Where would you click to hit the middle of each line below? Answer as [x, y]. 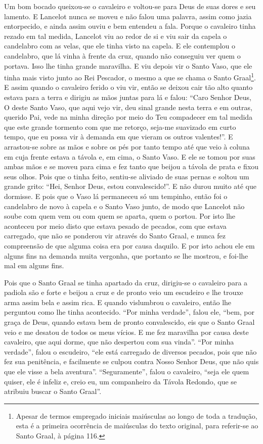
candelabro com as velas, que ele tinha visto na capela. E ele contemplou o [120, 46]
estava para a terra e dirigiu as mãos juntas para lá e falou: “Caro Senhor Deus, [128, 97]
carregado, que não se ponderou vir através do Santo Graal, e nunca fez [115, 236]
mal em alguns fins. [34, 265]
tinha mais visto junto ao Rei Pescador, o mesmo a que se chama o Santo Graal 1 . [130, 77]
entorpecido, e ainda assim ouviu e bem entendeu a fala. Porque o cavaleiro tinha [130, 26]
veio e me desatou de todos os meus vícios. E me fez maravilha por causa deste [126, 332]
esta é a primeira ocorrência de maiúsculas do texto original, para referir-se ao [137, 426]
